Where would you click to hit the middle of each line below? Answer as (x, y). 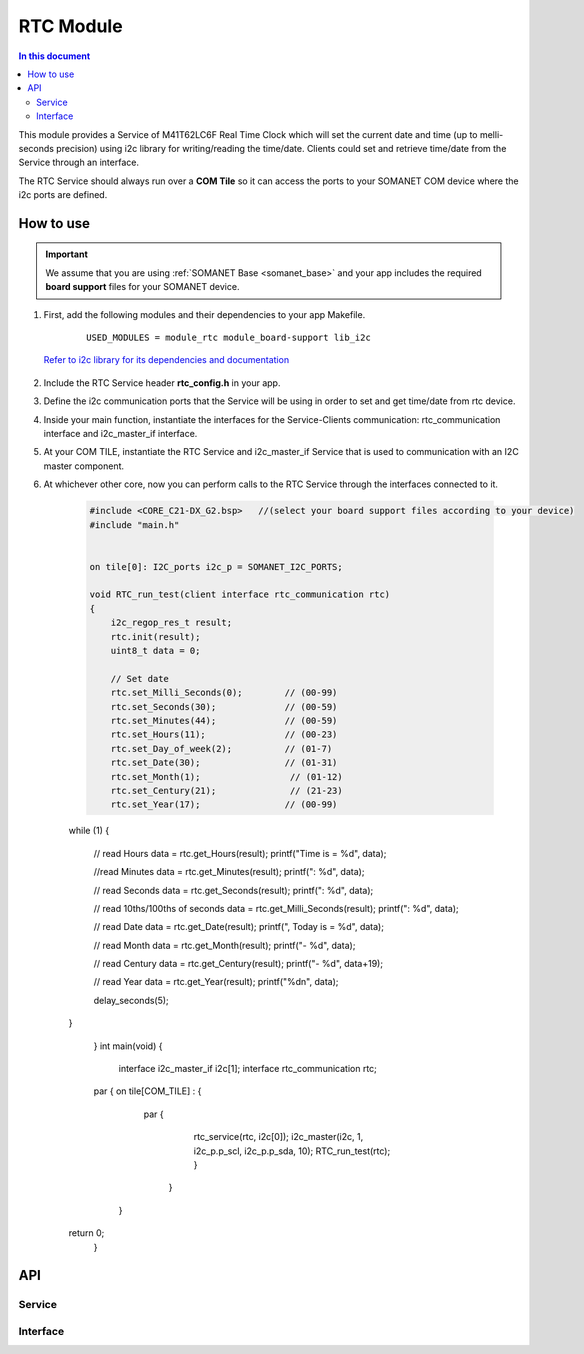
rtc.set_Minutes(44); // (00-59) (224, 720)
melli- (491, 134)
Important (67, 254)
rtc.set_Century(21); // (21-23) (227, 790)
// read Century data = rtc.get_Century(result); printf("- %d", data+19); (238, 964)
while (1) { (89, 831)
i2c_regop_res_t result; (171, 623)
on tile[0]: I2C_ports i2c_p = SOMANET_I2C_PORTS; (216, 566)
